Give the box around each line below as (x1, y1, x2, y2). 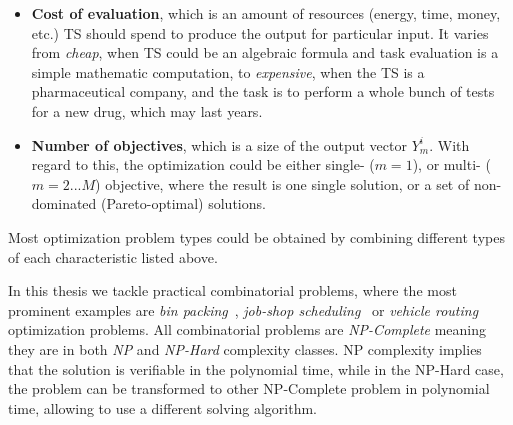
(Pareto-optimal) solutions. (101, 193, 266, 214)
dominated (31, 193, 97, 214)
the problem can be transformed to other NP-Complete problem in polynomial (8, 378, 490, 399)
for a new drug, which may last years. (31, 100, 263, 121)
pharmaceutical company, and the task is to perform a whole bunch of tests (31, 81, 495, 102)
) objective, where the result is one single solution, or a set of (95, 173, 470, 194)
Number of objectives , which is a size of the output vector (31, 134, 407, 155)
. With (429, 134, 470, 155)
